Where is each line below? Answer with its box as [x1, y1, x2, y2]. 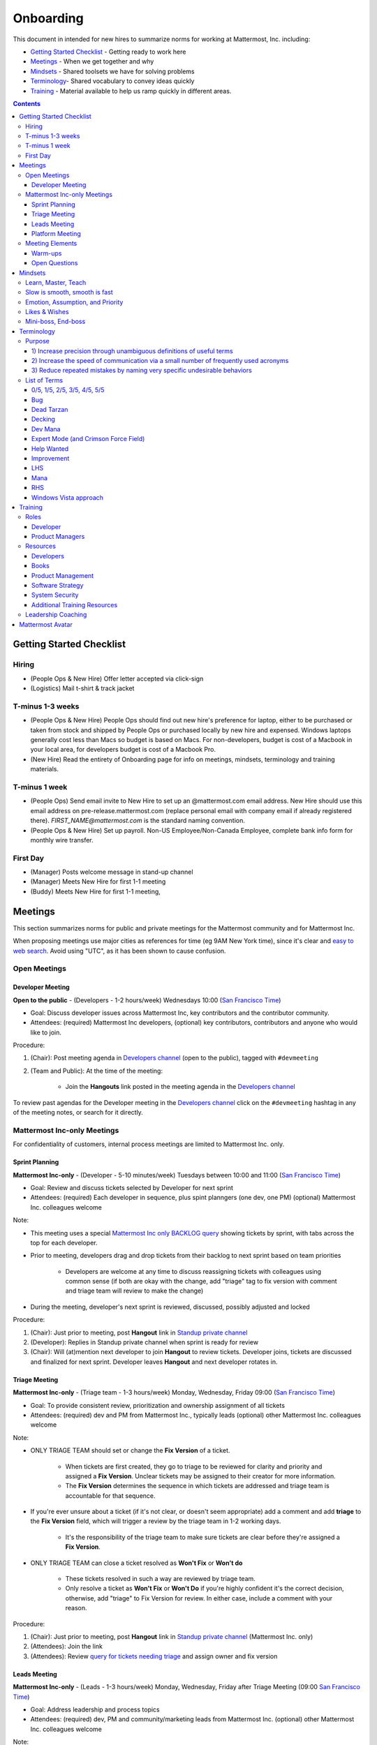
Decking [31, 415, 56, 424]
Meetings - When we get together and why [30, 57, 154, 66]
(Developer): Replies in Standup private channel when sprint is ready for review [30, 1338, 258, 1346]
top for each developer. [30, 1238, 98, 1247]
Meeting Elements [25, 239, 77, 248]
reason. [65, 1604, 87, 1612]
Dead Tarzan [31, 406, 68, 413]
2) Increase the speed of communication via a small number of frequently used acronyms [31, 357, 289, 365]
